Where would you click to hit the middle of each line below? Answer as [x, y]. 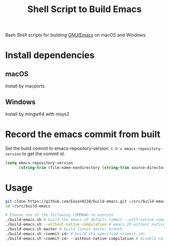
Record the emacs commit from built [83, 134]
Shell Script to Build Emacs [84, 9]
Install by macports [25, 86]
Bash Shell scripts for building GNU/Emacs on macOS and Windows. [76, 35]
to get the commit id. [44, 153]
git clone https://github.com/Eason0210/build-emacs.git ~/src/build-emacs [86, 201]
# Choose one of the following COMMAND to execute [59, 215]
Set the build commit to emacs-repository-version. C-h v [64, 148]
